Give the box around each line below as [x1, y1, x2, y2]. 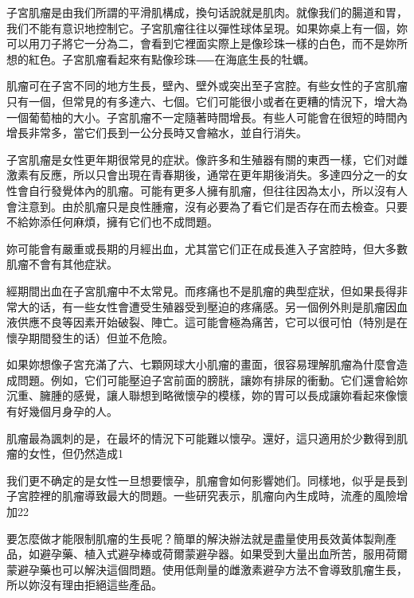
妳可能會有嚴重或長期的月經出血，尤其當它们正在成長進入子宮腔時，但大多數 [6, 240, 408, 256]
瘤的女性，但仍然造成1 [6, 445, 123, 462]
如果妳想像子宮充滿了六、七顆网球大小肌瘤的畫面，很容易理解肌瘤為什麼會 [6, 356, 396, 373]
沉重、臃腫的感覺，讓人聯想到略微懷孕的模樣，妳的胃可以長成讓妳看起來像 [6, 387, 396, 404]
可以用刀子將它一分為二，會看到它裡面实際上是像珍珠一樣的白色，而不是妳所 [6, 35, 408, 52]
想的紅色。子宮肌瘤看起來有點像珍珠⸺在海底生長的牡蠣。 [6, 50, 315, 67]
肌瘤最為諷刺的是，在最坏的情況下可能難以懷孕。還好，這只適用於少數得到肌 [6, 429, 408, 446]
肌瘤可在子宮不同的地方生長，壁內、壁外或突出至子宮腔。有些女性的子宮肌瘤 [6, 77, 408, 94]
